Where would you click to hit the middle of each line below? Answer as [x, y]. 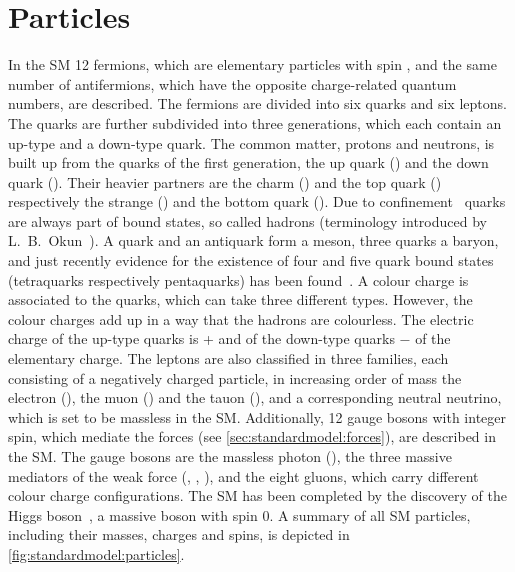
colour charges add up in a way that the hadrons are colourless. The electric [241, 318]
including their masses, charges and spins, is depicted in [179, 534]
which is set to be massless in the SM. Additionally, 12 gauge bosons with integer [257, 416]
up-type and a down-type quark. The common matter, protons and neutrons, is [251, 142]
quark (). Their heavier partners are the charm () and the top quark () [225, 181]
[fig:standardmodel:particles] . [96, 553]
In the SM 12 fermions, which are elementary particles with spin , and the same [252, 64]
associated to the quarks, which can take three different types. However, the [240, 299]
